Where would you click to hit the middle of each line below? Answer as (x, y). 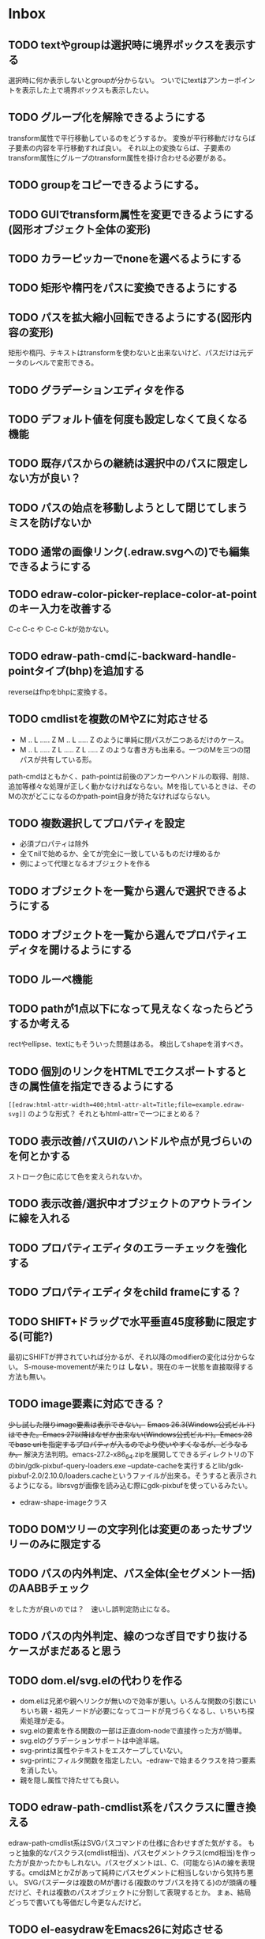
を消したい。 (40, 1770)
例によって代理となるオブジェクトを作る (85, 864)
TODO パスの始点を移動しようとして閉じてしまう (128, 507)
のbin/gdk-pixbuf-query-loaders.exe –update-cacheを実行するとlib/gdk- (126, 1465)
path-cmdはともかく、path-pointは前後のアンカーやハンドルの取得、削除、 (131, 776)
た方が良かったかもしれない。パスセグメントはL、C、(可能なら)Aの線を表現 (132, 1862)
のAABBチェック (49, 1588)
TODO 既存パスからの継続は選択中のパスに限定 (123, 464)
